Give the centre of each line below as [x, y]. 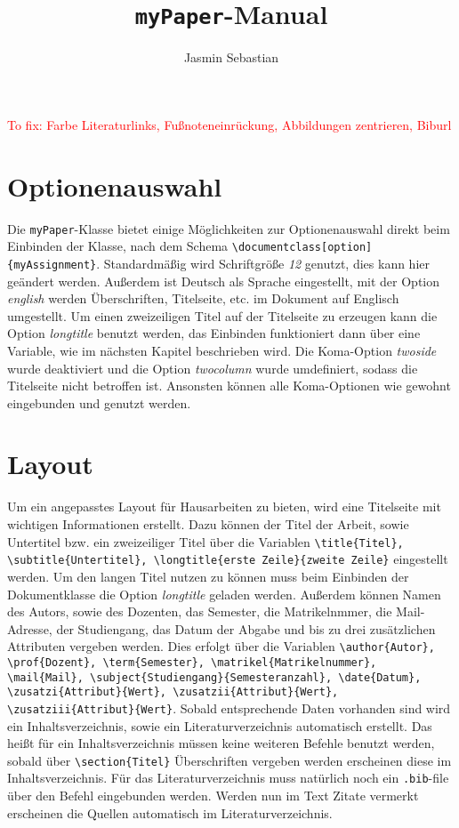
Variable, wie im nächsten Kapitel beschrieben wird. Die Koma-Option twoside [222, 350]
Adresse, [30, 628]
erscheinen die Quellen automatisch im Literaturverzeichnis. [170, 812]
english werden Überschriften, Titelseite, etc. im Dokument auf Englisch [203, 298]
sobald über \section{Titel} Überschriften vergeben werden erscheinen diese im [229, 760]
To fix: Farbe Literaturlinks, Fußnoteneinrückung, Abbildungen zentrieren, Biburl [229, 124]
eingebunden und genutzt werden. [99, 402]
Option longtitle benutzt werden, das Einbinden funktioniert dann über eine [214, 333]
